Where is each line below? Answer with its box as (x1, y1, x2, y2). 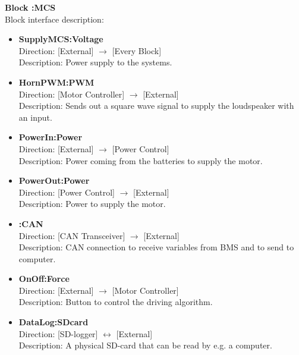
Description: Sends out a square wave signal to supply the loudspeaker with (18, 99, 294, 112)
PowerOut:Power (18, 174, 90, 187)
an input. (18, 111, 52, 123)
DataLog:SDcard (18, 316, 89, 328)
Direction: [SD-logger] (18, 327, 98, 340)
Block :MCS (5, 1, 56, 13)
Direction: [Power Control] (18, 186, 115, 198)
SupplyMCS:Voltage (18, 33, 103, 45)
